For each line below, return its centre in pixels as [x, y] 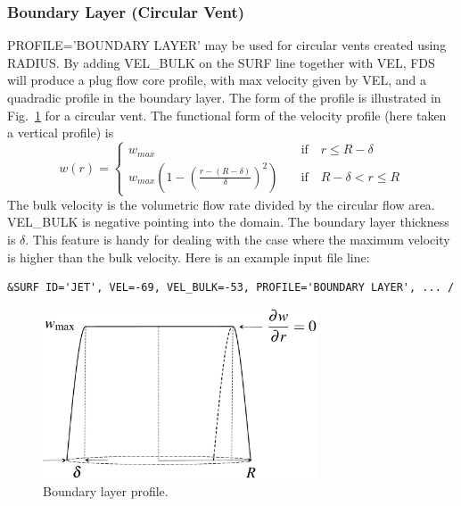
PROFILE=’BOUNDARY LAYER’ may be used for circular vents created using [227, 45]
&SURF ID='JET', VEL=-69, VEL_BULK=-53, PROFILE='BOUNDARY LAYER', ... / [231, 288]
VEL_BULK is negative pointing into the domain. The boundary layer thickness [228, 222]
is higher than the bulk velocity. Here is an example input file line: [189, 257]
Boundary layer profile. [106, 490]
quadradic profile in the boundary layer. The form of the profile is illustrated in [224, 97]
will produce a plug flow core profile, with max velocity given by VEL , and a [217, 80]
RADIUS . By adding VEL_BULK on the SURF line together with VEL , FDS [221, 62]
